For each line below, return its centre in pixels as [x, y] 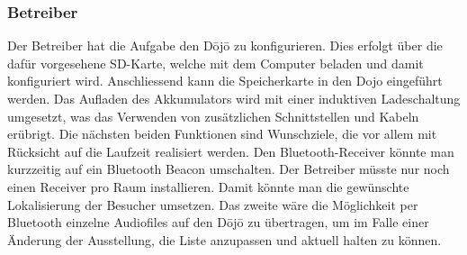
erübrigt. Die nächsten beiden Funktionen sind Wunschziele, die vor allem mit [222, 134]
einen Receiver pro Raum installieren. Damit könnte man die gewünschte [208, 186]
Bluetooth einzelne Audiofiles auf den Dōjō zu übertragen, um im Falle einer [218, 222]
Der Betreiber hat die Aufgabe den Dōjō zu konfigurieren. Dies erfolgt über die [225, 46]
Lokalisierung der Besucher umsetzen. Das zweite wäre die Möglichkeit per [213, 204]
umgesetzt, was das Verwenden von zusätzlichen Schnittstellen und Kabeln [213, 116]
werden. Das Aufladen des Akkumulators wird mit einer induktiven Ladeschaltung [234, 98]
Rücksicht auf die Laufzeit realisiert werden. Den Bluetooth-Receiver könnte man [231, 151]
